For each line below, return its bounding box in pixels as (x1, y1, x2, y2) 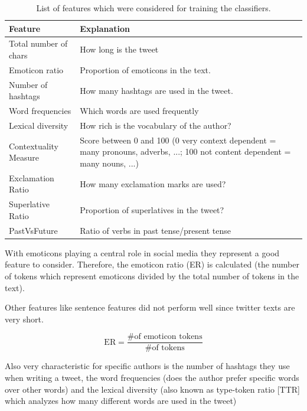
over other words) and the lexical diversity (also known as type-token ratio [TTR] (5, 383, 301, 395)
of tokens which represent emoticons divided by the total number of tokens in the (5, 270, 299, 282)
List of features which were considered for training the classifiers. (36, 2, 271, 14)
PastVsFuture (9, 224, 58, 236)
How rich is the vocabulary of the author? (80, 119, 231, 131)
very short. (5, 312, 44, 325)
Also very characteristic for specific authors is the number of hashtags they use (5, 360, 290, 372)
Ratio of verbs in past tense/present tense (80, 224, 231, 236)
